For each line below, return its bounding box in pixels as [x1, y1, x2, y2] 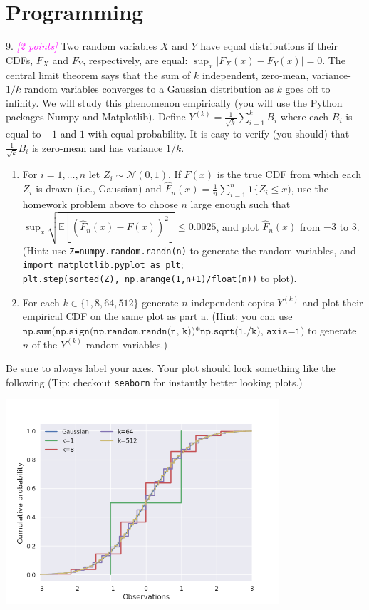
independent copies [191, 294, 274, 309]
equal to [6, 126, 41, 140]
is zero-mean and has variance [31, 140, 163, 155]
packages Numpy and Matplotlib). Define [6, 109, 186, 124]
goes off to [285, 81, 331, 96]
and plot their [302, 294, 363, 309]
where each [280, 109, 329, 124]
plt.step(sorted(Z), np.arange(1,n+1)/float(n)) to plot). [22, 271, 297, 286]
